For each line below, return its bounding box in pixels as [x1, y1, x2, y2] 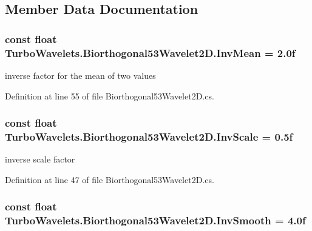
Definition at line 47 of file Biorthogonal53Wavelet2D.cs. [5, 173, 214, 186]
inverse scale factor [5, 153, 75, 166]
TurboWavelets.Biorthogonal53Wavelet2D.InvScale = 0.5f [5, 129, 293, 144]
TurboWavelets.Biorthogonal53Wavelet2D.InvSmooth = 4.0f [5, 213, 306, 228]
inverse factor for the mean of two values [5, 69, 156, 81]
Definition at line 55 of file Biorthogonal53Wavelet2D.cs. [5, 89, 214, 102]
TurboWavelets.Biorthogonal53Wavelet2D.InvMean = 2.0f [5, 45, 296, 60]
